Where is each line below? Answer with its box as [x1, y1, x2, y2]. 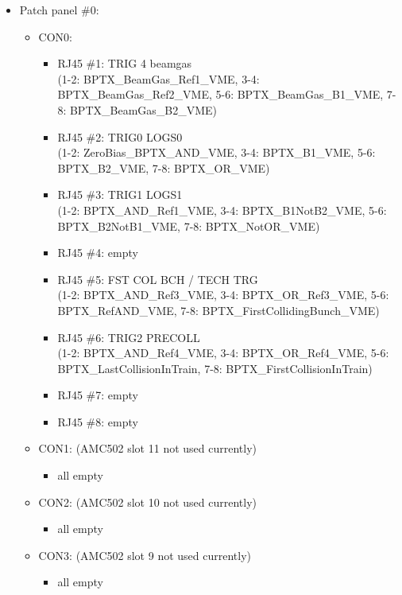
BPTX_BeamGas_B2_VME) [69, 101, 218, 118]
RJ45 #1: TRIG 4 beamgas [57, 55, 192, 72]
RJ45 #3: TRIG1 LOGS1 [57, 186, 183, 203]
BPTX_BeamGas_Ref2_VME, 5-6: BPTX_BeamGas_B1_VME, [57, 86, 384, 103]
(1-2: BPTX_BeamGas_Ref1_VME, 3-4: [57, 70, 260, 87]
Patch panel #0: [19, 2, 99, 17]
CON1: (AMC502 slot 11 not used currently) [38, 440, 257, 457]
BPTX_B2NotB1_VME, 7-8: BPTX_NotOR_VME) [57, 217, 320, 234]
